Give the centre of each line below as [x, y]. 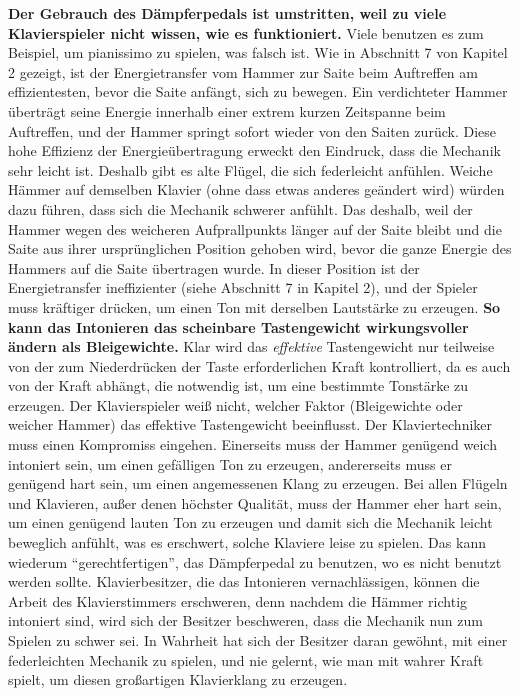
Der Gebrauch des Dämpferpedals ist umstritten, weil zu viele [227, 13]
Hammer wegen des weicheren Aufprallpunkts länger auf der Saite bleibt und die [255, 228]
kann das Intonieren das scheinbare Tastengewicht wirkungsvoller [238, 326]
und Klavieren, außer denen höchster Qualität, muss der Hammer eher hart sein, [255, 502]
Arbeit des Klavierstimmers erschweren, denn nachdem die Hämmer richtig [238, 600]
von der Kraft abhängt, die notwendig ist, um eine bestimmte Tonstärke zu [238, 385]
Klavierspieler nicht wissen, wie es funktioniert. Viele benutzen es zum [246, 32]
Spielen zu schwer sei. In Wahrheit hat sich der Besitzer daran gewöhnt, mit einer [258, 640]
